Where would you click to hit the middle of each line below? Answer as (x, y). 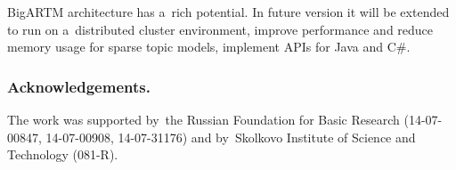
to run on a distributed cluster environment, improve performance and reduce (220, 29)
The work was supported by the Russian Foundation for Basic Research (204, 119)
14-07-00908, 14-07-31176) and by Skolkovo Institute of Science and (231, 137)
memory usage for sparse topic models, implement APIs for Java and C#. (209, 47)
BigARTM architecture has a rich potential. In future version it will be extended (228, 12)
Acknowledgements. (79, 86)
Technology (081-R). (63, 154)
